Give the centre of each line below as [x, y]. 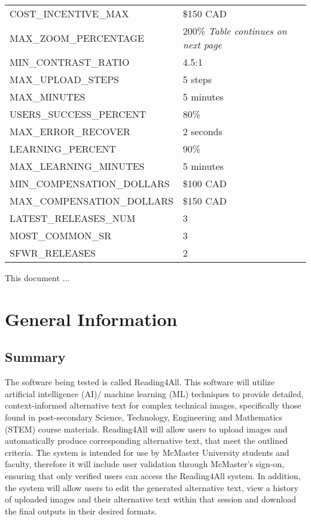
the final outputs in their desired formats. [81, 511]
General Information [91, 319]
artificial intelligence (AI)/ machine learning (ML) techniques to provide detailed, [154, 393]
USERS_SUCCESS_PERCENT [78, 114]
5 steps [197, 79]
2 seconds [202, 131]
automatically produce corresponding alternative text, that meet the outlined [147, 441]
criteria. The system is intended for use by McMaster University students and [147, 452]
